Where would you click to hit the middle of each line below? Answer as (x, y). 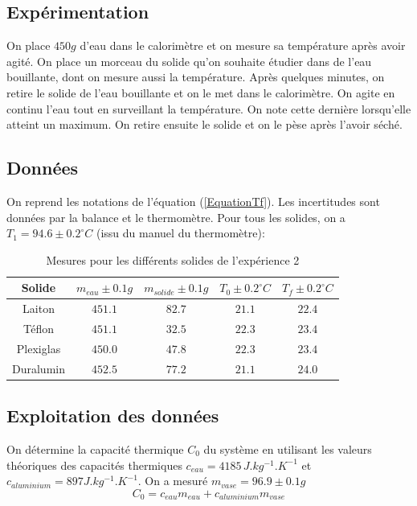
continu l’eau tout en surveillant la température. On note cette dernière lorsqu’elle (209, 108)
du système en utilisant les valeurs (288, 449)
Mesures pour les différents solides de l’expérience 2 (173, 259)
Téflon (39, 329)
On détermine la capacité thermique (95, 449)
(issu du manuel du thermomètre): (180, 233)
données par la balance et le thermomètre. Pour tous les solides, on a (176, 217)
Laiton (39, 309)
